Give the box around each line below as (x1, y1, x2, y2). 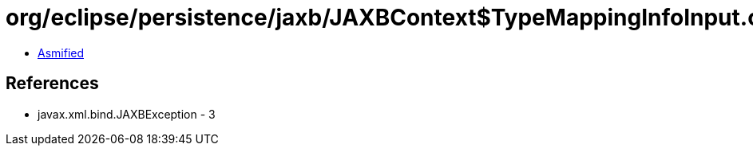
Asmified (38, 45, 85, 60)
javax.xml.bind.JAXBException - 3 (38, 107, 216, 121)
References (6, 73, 99, 94)
